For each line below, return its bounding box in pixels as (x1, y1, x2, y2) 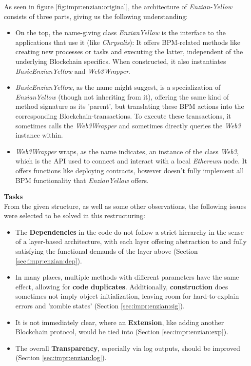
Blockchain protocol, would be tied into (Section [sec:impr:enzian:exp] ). (15, 326, 229, 337)
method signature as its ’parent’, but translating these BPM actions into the (15, 101, 244, 111)
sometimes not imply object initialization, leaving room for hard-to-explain (15, 291, 239, 301)
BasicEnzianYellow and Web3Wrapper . (15, 65, 131, 76)
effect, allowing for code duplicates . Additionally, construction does (15, 281, 228, 291)
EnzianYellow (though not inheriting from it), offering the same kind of (15, 91, 229, 102)
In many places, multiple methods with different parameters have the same (15, 272, 239, 282)
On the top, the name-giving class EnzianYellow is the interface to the (15, 27, 226, 38)
